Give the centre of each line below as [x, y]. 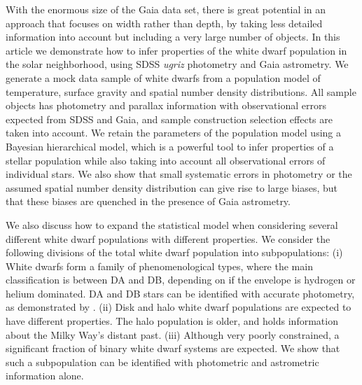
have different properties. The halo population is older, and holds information [172, 321]
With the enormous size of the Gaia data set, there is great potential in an [166, 9]
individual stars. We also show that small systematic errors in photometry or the [179, 174]
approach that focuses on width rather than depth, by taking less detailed [164, 23]
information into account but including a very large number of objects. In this [173, 37]
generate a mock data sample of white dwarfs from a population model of [163, 77]
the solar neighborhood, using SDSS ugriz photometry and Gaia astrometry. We [177, 64]
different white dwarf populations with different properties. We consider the [168, 238]
